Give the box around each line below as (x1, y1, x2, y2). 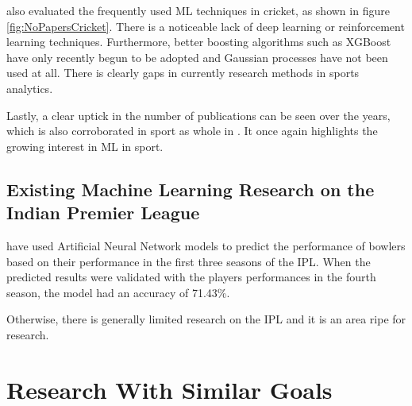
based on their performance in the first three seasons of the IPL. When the (6, 253, 371, 269)
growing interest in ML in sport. (6, 137, 164, 154)
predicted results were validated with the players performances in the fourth (6, 269, 376, 285)
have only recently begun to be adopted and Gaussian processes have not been (6, 48, 388, 65)
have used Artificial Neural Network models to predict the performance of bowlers (6, 237, 406, 253)
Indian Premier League (6, 200, 200, 225)
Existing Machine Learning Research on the (6, 176, 375, 201)
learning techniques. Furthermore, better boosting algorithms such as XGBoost (6, 33, 391, 50)
